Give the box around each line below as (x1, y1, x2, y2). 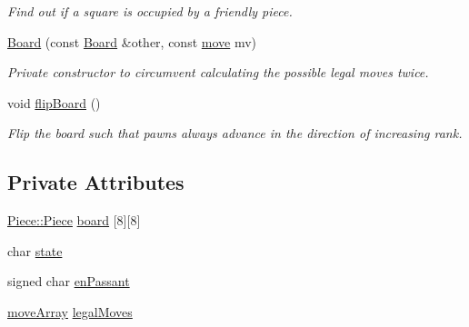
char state (7, 241, 63, 260)
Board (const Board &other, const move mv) (7, 32, 257, 51)
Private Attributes (7, 168, 185, 196)
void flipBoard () (7, 93, 101, 112)
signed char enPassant (7, 272, 130, 291)
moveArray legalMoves (7, 302, 133, 321)
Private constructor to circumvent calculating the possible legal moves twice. (7, 63, 429, 82)
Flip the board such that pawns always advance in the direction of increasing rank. (7, 124, 463, 143)
